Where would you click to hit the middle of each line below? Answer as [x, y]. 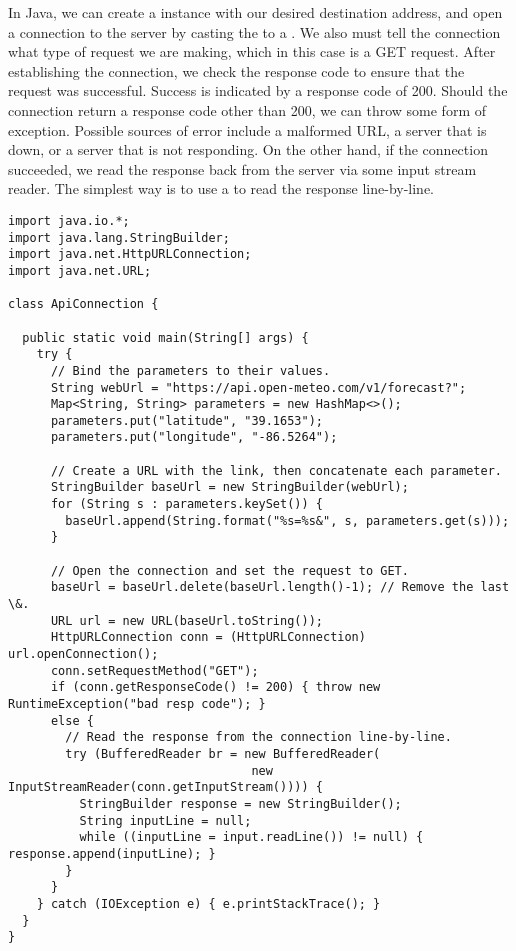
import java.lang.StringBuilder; [119, 237]
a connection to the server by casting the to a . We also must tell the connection [254, 31]
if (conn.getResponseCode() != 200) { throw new [215, 687]
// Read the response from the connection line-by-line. [258, 737]
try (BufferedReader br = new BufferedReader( [223, 753]
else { [72, 720]
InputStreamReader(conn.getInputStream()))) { [165, 787]
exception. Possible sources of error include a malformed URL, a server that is [247, 129]
